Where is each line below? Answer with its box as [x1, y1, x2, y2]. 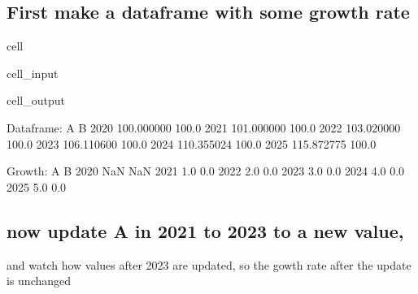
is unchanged [7, 272, 72, 289]
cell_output [7, 92, 65, 109]
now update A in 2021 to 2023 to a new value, [7, 218, 404, 243]
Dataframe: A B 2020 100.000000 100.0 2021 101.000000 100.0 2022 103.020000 [7, 119, 401, 136]
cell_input [7, 64, 59, 81]
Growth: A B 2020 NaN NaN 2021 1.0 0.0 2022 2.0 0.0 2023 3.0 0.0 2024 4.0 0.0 [7, 162, 405, 179]
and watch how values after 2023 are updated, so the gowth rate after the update [7, 256, 411, 273]
